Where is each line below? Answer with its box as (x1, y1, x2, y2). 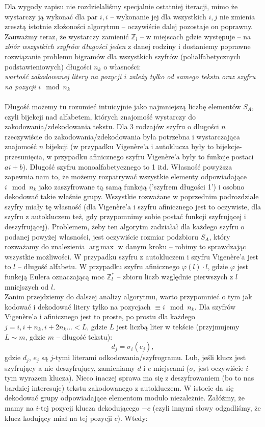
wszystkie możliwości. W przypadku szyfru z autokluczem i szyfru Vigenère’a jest (5, 251, 258, 262)
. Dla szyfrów (194, 301, 236, 312)
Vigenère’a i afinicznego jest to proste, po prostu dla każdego (5, 311, 195, 322)
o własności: (103, 61, 141, 72)
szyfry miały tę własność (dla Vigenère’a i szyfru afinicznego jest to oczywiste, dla (5, 201, 261, 211)
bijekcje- (216, 141, 242, 152)
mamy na (5, 402, 34, 413)
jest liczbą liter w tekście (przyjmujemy (116, 321, 240, 331)
